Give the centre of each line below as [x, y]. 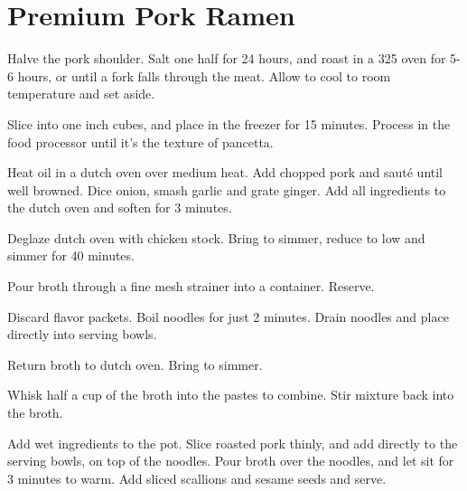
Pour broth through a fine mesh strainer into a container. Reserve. [191, 286]
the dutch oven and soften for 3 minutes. [120, 208]
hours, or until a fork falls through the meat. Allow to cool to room [204, 76]
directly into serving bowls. [82, 334]
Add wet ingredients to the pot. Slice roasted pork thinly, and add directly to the [233, 443]
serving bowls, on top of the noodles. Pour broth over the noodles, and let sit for [231, 461]
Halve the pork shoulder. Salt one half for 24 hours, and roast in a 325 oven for [227, 58]
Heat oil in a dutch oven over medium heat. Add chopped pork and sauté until [225, 172]
